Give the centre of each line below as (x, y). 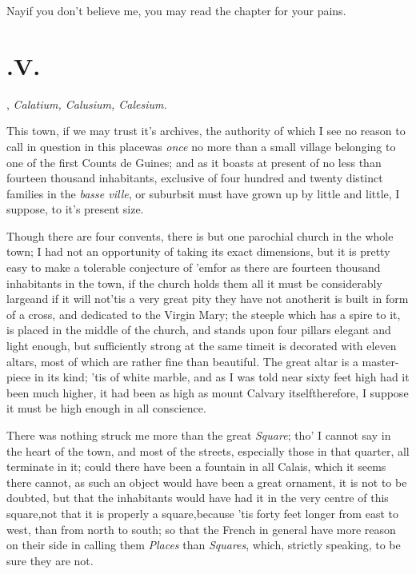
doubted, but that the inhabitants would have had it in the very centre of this (198, 498)
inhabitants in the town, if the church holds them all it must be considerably (194, 283)
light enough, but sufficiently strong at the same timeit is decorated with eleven (202, 346)
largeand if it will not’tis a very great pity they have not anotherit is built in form (208, 299)
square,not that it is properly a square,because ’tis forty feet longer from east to (202, 513)
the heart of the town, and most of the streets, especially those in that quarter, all (208, 450)
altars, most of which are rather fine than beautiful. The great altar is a (182, 361)
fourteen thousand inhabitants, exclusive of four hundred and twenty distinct (195, 178)
